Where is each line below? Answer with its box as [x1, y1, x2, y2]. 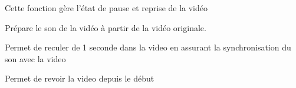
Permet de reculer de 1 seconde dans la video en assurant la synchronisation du [5, 41, 291, 53]
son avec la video [5, 52, 66, 65]
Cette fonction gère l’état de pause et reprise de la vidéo [5, 2, 208, 13]
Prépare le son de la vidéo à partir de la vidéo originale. [5, 21, 206, 33]
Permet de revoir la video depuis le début [5, 72, 154, 84]
